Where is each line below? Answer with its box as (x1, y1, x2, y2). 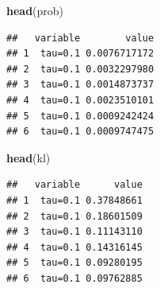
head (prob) (6, 2, 64, 18)
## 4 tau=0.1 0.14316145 (6, 241, 143, 253)
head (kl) (6, 149, 51, 165)
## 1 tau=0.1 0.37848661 (6, 194, 143, 206)
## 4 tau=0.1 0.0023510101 (6, 94, 154, 106)
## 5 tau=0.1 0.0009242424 (6, 110, 154, 122)
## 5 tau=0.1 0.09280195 (6, 257, 143, 269)
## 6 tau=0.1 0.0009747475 (6, 126, 154, 138)
